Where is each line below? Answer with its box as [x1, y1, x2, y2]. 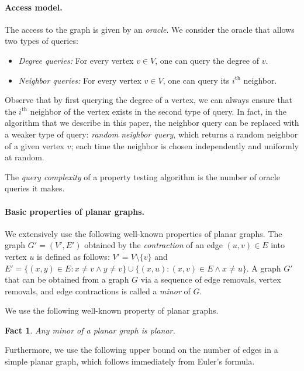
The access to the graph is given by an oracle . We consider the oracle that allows [5, 23, 295, 35]
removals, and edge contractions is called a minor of [5, 284, 191, 297]
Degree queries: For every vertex [18, 54, 134, 66]
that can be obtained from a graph [5, 273, 129, 286]
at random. [5, 151, 44, 163]
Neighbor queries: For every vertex [18, 74, 141, 86]
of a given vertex [5, 139, 64, 152]
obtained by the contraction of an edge [84, 239, 223, 251]
